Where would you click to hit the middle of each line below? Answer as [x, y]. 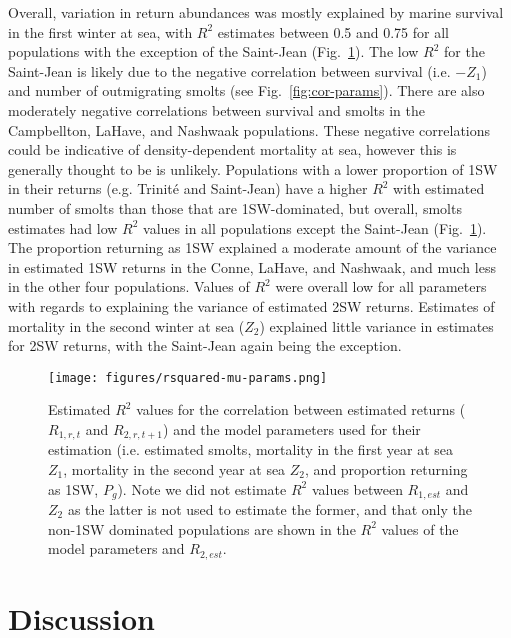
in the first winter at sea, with [100, 31]
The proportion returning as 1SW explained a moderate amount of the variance [252, 247]
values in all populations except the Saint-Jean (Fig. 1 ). [315, 227]
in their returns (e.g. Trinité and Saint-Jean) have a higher [188, 188]
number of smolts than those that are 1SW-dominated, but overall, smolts [235, 207]
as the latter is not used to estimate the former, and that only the [269, 509]
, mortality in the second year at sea [174, 468]
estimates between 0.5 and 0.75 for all [333, 31]
